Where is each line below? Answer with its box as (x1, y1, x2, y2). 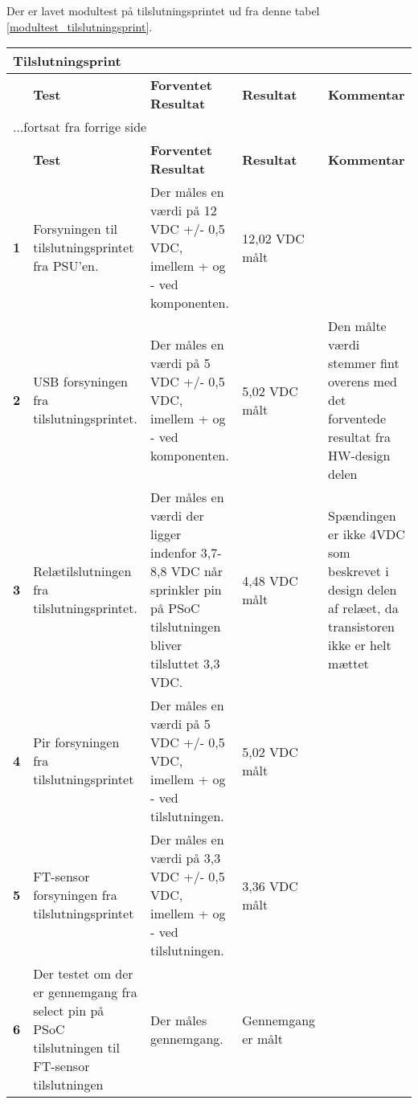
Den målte (328, 317, 387, 336)
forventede (328, 409, 387, 428)
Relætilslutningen (33, 562, 132, 581)
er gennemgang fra (33, 983, 137, 1002)
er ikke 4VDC (328, 525, 405, 544)
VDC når (170, 562, 223, 581)
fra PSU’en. (33, 256, 99, 276)
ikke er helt (328, 636, 391, 655)
